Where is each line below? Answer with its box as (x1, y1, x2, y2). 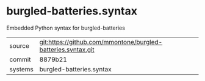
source (9, 41, 29, 50)
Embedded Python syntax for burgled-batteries (6, 24, 125, 31)
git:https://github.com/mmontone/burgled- (39, 37, 163, 46)
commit (9, 55, 31, 63)
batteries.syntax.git (39, 45, 95, 54)
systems (9, 65, 34, 73)
